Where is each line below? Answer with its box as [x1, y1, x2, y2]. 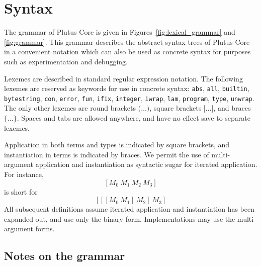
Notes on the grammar [4, 248, 125, 263]
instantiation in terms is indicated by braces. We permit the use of [4, 149, 209, 159]
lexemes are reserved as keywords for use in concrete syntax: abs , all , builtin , [4, 83, 249, 94]
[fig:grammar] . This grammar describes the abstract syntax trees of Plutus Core [4, 36, 250, 47]
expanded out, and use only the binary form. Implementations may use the [4, 213, 235, 224]
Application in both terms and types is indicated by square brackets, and [4, 139, 230, 150]
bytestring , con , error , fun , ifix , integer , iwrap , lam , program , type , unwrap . [4, 93, 254, 103]
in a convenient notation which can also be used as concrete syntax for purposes [4, 46, 251, 57]
